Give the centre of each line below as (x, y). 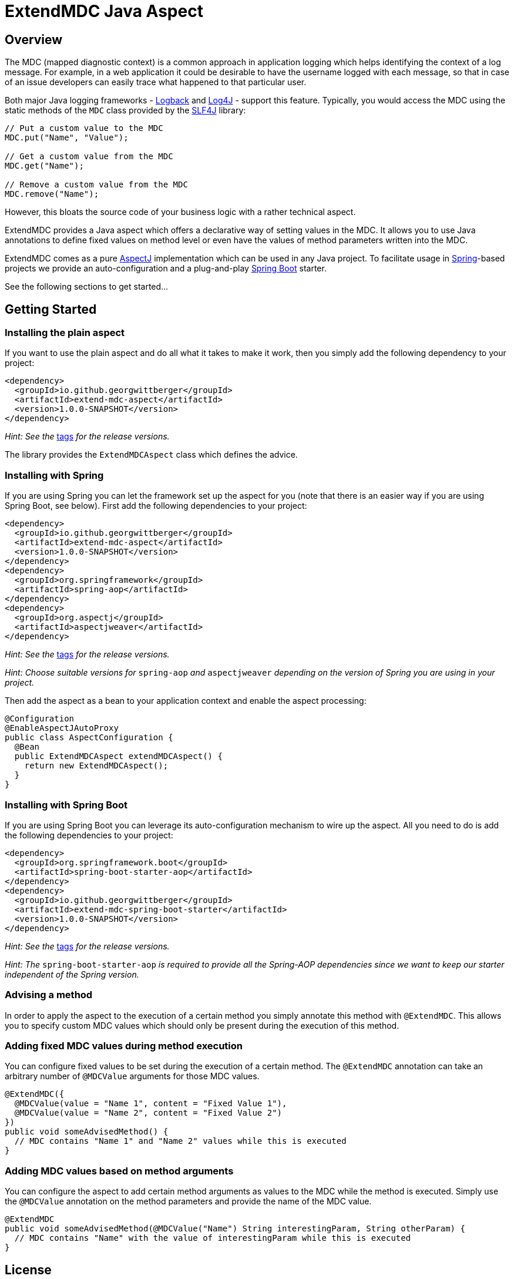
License (28, 1270)
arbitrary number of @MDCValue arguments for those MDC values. (132, 1076)
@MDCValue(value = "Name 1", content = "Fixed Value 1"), (151, 1104)
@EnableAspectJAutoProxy (62, 728)
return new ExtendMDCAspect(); (96, 766)
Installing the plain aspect (65, 333)
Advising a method (49, 995)
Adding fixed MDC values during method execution (124, 1046)
